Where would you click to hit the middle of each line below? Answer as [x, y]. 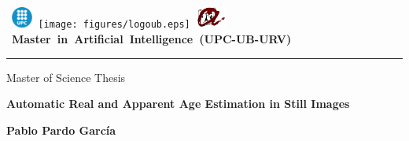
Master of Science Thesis [66, 77]
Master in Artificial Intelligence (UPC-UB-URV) [152, 39]
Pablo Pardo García [61, 130]
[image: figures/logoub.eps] [114, 25]
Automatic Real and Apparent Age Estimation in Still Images [178, 104]
